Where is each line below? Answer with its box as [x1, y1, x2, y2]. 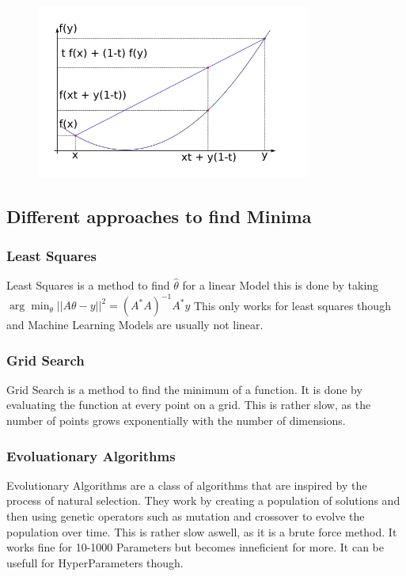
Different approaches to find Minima [6, 204, 312, 229]
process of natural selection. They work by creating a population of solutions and [6, 492, 400, 509]
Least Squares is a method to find [6, 276, 170, 293]
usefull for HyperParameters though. [6, 554, 184, 570]
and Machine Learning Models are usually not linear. [6, 316, 264, 333]
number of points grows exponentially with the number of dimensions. [6, 412, 346, 429]
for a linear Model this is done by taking [182, 276, 379, 293]
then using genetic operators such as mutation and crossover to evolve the [6, 508, 365, 525]
